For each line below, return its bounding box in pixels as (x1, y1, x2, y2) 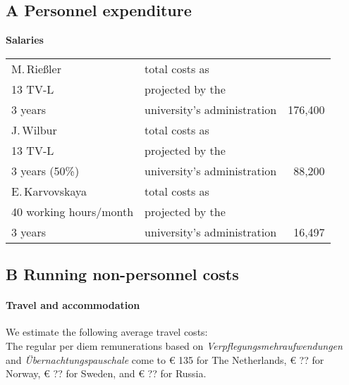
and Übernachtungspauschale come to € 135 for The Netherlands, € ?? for (6, 352, 324, 367)
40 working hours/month (11, 203, 134, 220)
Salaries (6, 32, 44, 47)
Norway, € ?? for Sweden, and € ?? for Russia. (6, 366, 207, 381)
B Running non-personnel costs (6, 263, 239, 285)
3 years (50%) (11, 162, 80, 179)
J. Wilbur (11, 121, 57, 138)
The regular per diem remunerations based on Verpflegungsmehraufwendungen (6, 338, 343, 353)
